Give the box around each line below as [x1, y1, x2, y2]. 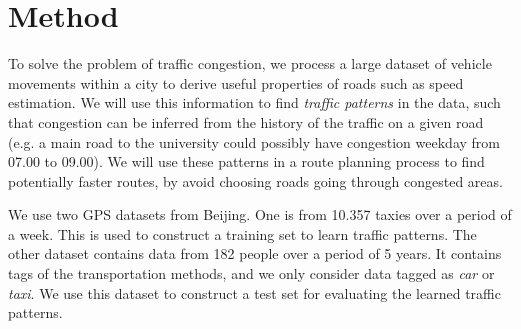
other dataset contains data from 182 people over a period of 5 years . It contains [8, 243, 502, 264]
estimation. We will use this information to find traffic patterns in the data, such [8, 92, 501, 113]
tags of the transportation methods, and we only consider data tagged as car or [8, 263, 495, 284]
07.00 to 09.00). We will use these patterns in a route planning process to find [8, 151, 485, 172]
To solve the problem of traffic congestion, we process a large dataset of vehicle [8, 53, 492, 74]
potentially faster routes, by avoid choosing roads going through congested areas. [8, 170, 503, 191]
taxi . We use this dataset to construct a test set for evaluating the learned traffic [8, 282, 501, 303]
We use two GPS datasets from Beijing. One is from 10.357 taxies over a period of [8, 204, 512, 225]
